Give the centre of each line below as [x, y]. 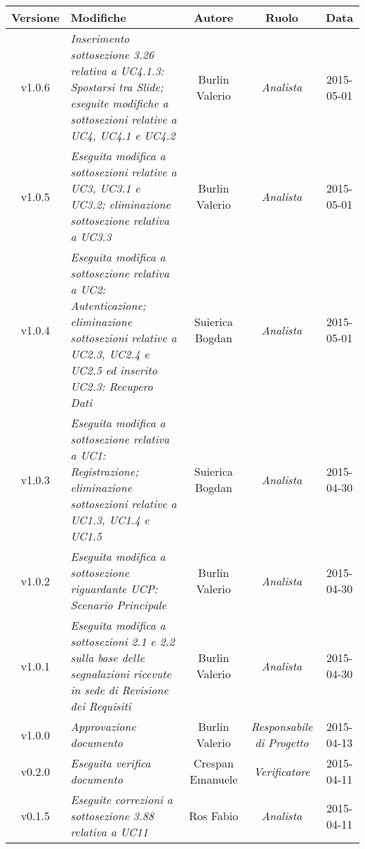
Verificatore [282, 771]
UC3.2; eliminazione [120, 204]
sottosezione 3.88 [112, 816]
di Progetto [282, 743]
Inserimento [100, 38]
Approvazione [103, 726]
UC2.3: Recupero [112, 386]
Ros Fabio [214, 816]
